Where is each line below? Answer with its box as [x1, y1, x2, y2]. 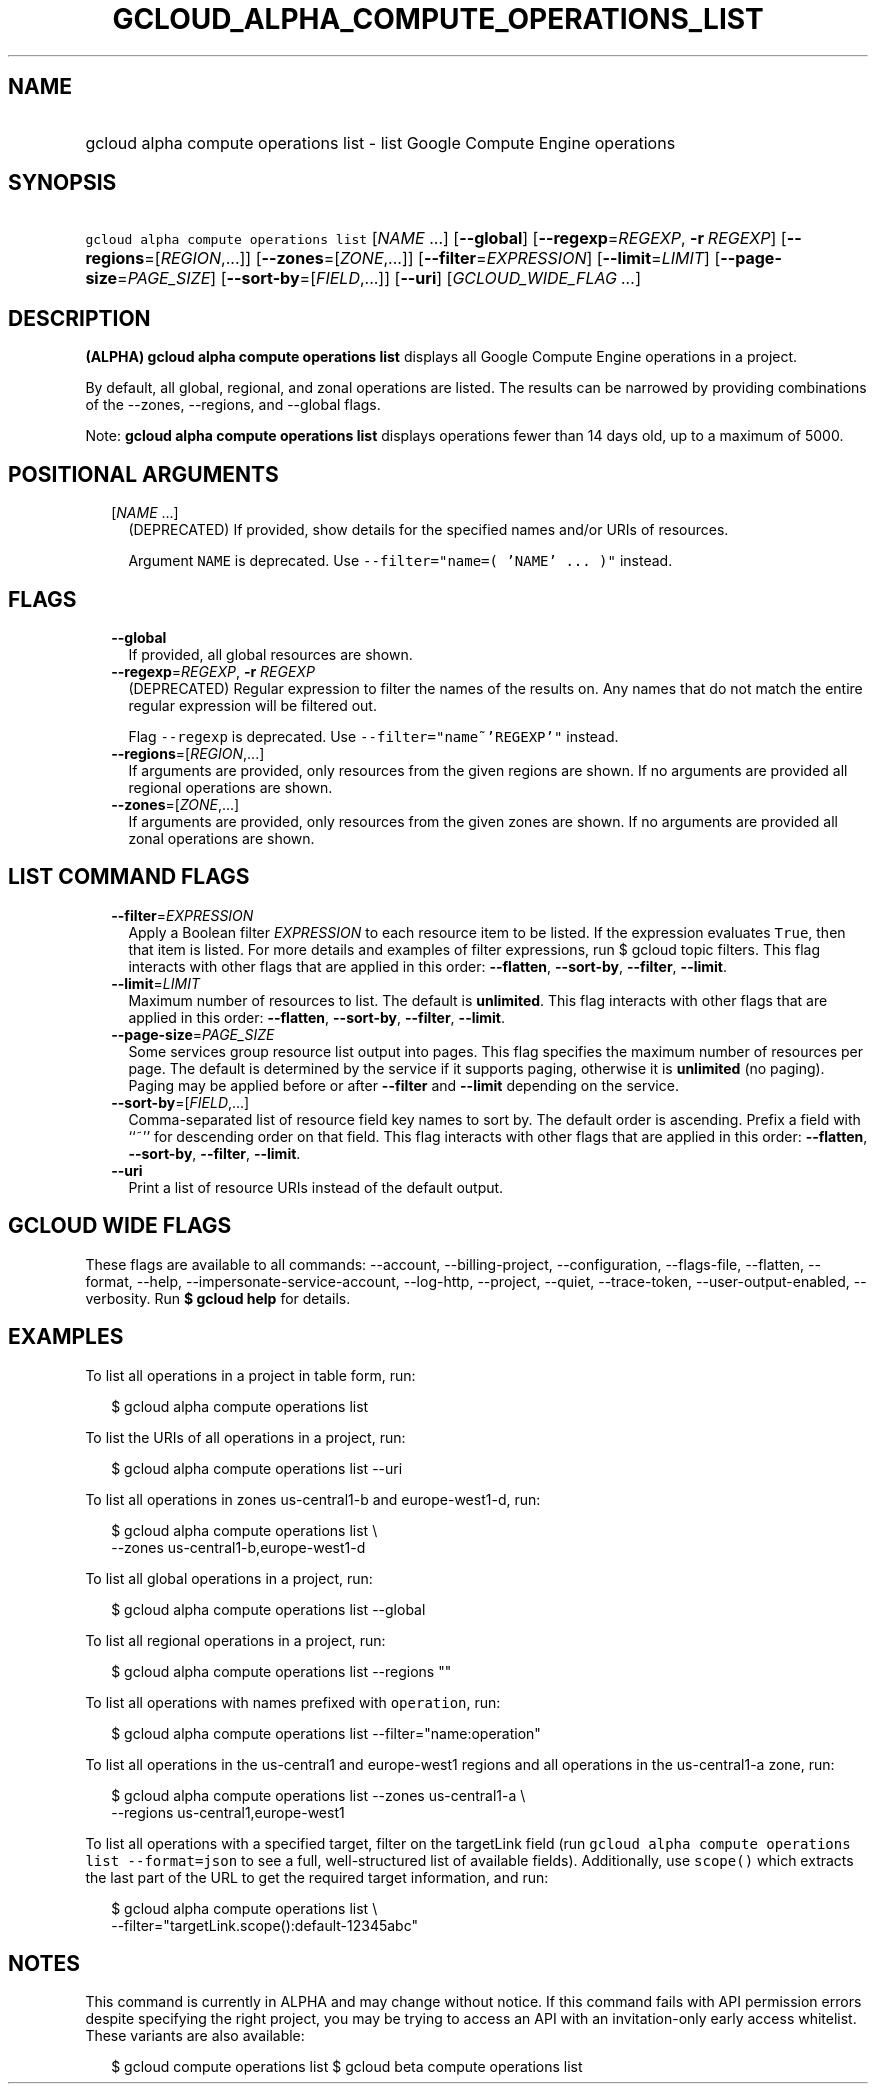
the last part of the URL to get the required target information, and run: [85, 1868, 549, 1886]
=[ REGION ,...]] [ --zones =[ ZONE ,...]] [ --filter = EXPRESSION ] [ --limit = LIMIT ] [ [144, 248, 721, 269]
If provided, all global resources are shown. [128, 645, 413, 663]
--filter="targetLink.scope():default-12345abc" [111, 1916, 418, 1934]
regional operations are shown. [128, 778, 333, 796]
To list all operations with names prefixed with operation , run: [85, 1693, 501, 1711]
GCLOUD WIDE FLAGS [8, 1213, 232, 1239]
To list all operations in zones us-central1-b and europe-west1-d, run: [85, 1490, 541, 1508]
